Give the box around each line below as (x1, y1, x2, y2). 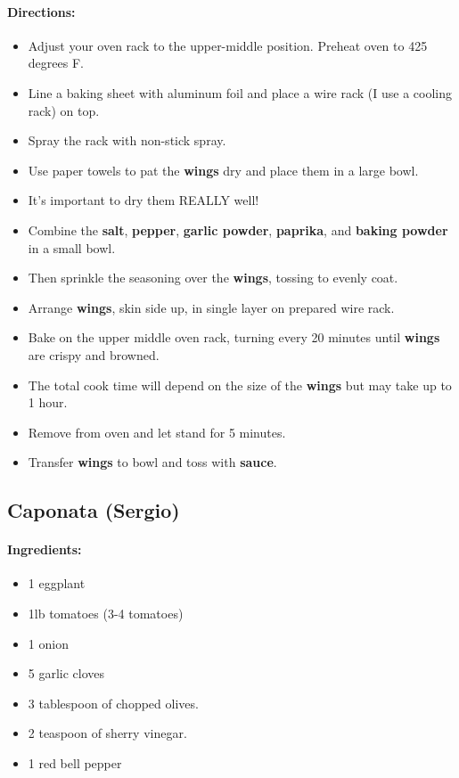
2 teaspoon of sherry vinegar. (28, 724, 187, 742)
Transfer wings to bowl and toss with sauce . (28, 453, 277, 471)
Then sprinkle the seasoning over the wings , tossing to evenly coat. (28, 268, 398, 287)
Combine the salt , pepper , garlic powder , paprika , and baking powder (28, 220, 448, 239)
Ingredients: (7, 540, 82, 559)
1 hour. (28, 393, 68, 412)
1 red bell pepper (28, 754, 122, 773)
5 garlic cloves (28, 664, 105, 683)
